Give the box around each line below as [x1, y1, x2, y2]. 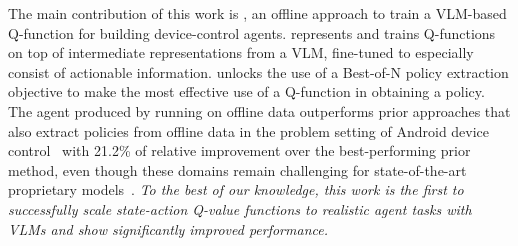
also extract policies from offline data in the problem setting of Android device [8, 120, 490, 141]
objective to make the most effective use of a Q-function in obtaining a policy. [8, 81, 485, 102]
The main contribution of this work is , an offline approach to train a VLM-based [8, 3, 507, 23]
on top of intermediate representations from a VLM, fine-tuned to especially [8, 42, 474, 63]
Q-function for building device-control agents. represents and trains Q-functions [8, 22, 496, 43]
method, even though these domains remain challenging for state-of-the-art [8, 159, 467, 180]
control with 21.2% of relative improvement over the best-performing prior [8, 140, 471, 161]
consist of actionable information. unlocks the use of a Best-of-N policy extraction [8, 61, 509, 82]
